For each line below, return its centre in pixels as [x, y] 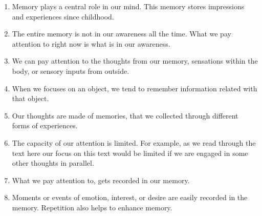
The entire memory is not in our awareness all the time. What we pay [122, 34]
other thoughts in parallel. [53, 163]
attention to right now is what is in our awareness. [91, 43]
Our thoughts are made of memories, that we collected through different [125, 115]
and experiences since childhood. [63, 16]
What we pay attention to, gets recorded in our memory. [101, 180]
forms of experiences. [45, 125]
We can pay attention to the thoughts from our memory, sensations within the [135, 61]
